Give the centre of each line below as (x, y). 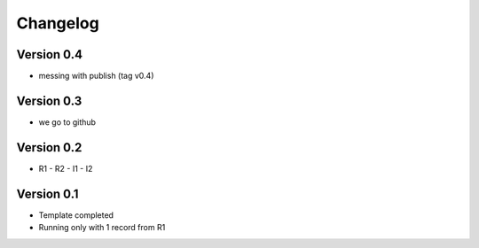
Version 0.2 (49, 147)
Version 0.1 (47, 194)
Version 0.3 (49, 101)
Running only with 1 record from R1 (102, 228)
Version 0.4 (50, 54)
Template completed (76, 215)
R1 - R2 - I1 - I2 (66, 168)
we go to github (67, 122)
